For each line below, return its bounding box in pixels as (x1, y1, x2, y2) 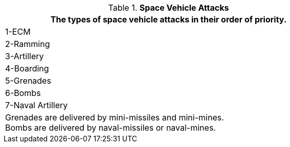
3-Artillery (5, 51, 44, 61)
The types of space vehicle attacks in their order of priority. (50, 14, 287, 24)
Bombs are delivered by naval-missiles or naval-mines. (5, 122, 216, 133)
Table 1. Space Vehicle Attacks (108, 3, 229, 13)
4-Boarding (5, 63, 49, 73)
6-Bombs (5, 88, 41, 98)
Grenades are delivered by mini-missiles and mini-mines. (5, 112, 224, 122)
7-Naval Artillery (5, 100, 68, 110)
